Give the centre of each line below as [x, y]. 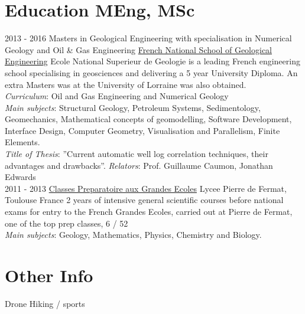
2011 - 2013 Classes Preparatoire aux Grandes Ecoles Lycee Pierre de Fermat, [146, 188]
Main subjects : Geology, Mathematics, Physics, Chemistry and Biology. [133, 235]
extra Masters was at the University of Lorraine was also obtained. [126, 84]
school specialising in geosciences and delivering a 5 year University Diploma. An [151, 72]
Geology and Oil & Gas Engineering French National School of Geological [138, 49]
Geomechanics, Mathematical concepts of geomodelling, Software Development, [148, 119]
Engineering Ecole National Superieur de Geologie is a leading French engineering [152, 61]
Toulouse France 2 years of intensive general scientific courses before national [144, 200]
